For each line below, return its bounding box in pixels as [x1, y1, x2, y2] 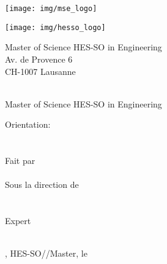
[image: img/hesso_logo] [5, 23, 106, 32]
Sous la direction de [5, 178, 79, 191]
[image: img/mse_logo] [5, 4, 97, 13]
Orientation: [5, 118, 51, 131]
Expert [5, 214, 31, 227]
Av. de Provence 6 [5, 52, 73, 65]
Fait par [5, 154, 35, 167]
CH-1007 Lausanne [5, 64, 76, 77]
